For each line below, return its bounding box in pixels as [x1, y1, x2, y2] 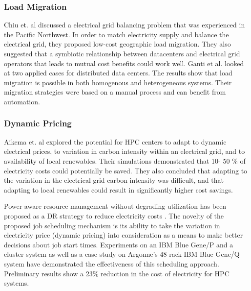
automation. [4, 96, 40, 106]
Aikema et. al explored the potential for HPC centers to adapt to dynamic [4, 136, 227, 146]
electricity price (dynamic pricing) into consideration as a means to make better [4, 230, 243, 240]
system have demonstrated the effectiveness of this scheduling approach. [4, 258, 219, 268]
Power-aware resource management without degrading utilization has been [4, 201, 227, 211]
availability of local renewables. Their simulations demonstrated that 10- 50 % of [4, 155, 246, 166]
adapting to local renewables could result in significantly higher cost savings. [4, 184, 233, 194]
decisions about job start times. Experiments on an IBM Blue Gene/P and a [4, 239, 233, 249]
